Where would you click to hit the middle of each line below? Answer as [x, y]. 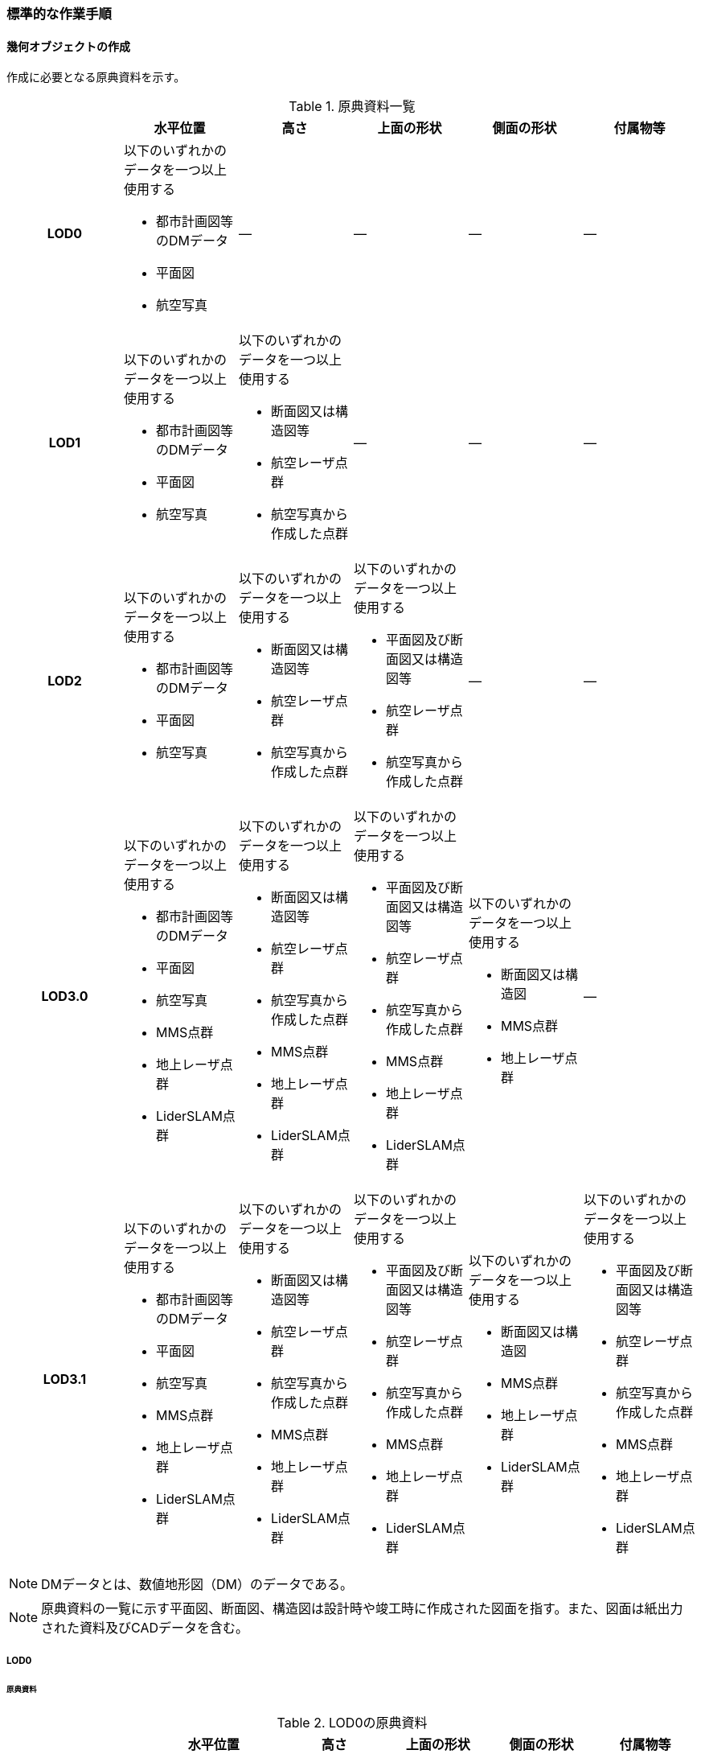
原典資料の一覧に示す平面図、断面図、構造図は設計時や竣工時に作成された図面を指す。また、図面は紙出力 [362, 1609]
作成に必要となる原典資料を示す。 [96, 77]
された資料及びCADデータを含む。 [145, 1628]
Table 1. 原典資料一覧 [352, 107]
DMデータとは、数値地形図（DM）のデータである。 [197, 1585]
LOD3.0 [65, 996]
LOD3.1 [65, 1379]
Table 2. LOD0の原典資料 [352, 1723]
